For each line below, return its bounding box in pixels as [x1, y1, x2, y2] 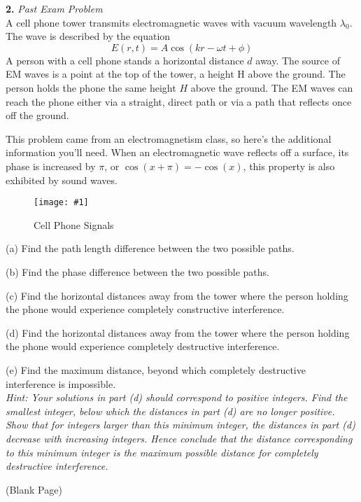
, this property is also [243, 158, 335, 173]
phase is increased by [6, 158, 96, 173]
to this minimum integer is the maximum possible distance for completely [6, 445, 318, 459]
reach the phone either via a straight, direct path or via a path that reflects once [6, 94, 352, 109]
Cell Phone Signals [34, 217, 114, 232]
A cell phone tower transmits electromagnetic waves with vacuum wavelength [6, 15, 337, 29]
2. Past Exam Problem [6, 1, 103, 15]
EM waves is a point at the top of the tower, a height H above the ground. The [6, 67, 346, 81]
